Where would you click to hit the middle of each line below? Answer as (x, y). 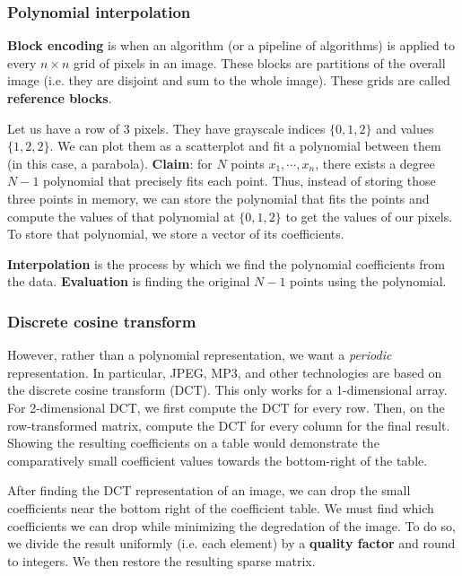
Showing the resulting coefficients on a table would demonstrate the (193, 443)
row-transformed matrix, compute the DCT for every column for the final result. (229, 425)
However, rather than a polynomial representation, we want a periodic (200, 355)
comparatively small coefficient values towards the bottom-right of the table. (218, 460)
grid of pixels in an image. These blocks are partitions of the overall (260, 62)
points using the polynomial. (368, 281)
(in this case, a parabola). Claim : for (110, 163)
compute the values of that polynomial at (121, 216)
